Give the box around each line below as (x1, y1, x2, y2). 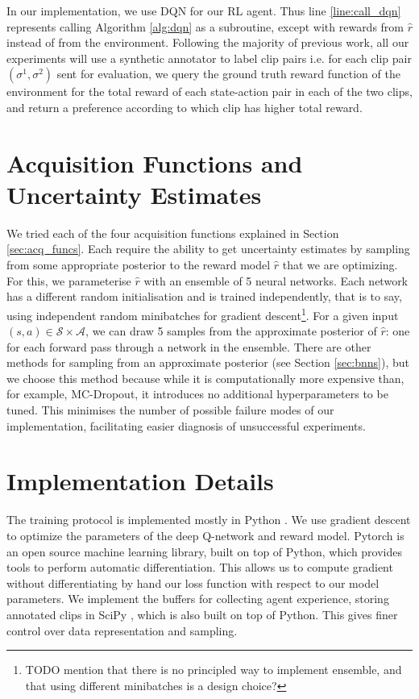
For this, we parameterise (6, 272, 131, 289)
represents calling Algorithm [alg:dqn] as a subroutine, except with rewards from (6, 18, 404, 35)
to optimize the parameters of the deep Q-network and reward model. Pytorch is (6, 526, 404, 543)
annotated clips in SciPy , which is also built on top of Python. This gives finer (6, 605, 398, 622)
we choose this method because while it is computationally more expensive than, (6, 369, 404, 386)
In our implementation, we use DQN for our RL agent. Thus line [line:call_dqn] (6, 2, 401, 19)
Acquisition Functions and (6, 146, 303, 179)
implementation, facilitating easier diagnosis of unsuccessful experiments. (6, 417, 366, 434)
